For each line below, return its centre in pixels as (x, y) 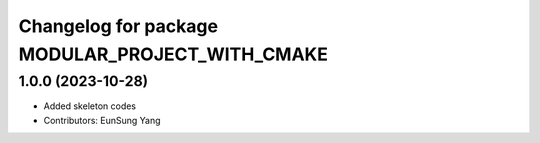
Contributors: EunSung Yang (102, 120)
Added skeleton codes (90, 106)
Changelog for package (118, 26)
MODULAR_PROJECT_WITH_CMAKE (173, 54)
